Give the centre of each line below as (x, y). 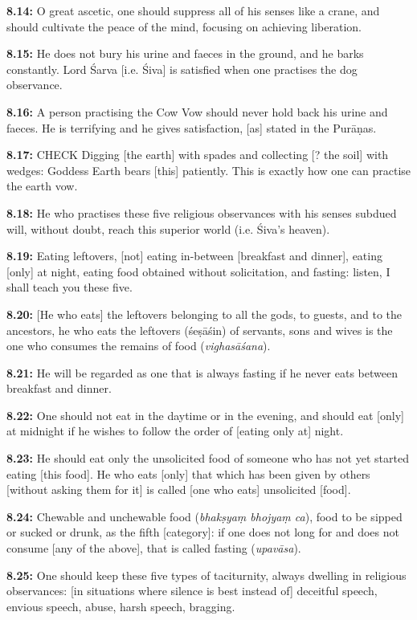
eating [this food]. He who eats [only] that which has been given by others (188, 473)
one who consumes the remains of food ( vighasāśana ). (139, 346)
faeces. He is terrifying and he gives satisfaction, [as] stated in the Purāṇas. (192, 127)
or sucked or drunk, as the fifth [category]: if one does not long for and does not (203, 532)
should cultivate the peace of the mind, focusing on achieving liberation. (184, 26)
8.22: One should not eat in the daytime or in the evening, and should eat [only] (205, 415)
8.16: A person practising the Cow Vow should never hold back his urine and (197, 111)
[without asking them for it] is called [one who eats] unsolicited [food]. (179, 489)
